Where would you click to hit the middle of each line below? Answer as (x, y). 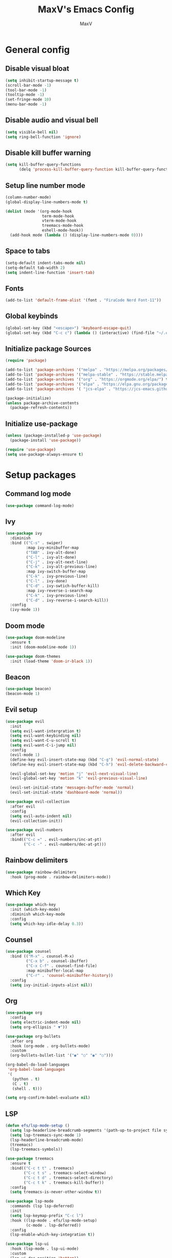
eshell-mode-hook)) (62, 230)
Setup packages (41, 475)
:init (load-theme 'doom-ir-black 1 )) (51, 661)
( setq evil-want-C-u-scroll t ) (43, 741)
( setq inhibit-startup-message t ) (42, 81)
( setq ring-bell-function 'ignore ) (43, 137)
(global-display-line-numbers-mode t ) (47, 202)
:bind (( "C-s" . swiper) (36, 543)
